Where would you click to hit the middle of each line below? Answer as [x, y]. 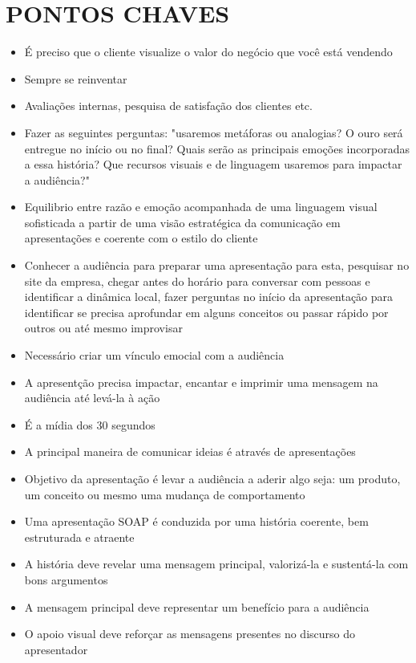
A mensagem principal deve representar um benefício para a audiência [197, 606]
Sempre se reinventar [76, 78]
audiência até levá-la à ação [92, 398]
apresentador [56, 649]
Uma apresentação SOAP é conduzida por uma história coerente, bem [196, 521]
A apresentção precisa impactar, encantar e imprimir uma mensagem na [201, 382]
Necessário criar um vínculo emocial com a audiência [154, 355]
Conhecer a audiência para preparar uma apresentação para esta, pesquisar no [217, 265]
